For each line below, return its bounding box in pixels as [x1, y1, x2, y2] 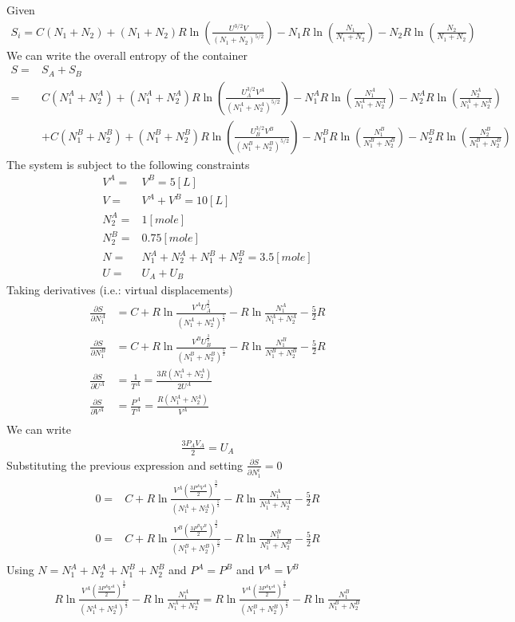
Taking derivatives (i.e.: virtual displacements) [6, 281, 233, 297]
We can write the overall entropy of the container [6, 46, 248, 63]
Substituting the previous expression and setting [6, 456, 244, 473]
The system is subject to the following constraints [6, 155, 250, 172]
